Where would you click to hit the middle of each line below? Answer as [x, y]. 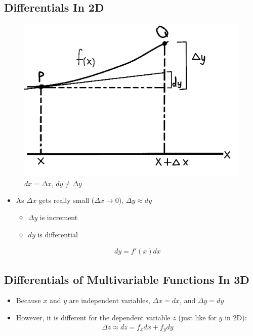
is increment [59, 217]
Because [28, 300]
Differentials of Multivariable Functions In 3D [127, 279]
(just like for [197, 318]
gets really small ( [67, 200]
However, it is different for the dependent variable [93, 318]
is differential [58, 234]
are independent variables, [110, 300]
